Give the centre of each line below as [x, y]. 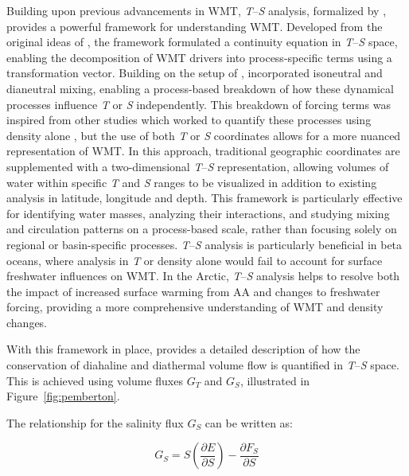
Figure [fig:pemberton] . [63, 396]
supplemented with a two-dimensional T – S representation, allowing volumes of [198, 166]
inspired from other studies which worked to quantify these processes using [189, 120]
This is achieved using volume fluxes [95, 380]
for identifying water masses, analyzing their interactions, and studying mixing [198, 213]
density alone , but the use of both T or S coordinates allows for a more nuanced [204, 135]
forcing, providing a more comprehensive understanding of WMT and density [195, 307]
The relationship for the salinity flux [95, 422]
